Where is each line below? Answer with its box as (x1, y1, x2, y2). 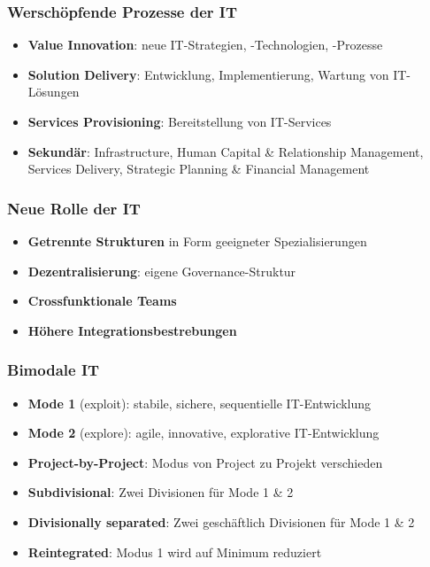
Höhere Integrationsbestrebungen (27, 321, 237, 339)
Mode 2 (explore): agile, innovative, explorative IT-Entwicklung (27, 423, 380, 442)
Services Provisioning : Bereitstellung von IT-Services (27, 113, 332, 130)
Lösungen (27, 82, 80, 101)
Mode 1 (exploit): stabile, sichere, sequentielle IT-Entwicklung (27, 393, 372, 412)
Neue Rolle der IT (7, 197, 141, 219)
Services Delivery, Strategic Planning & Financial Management (27, 159, 370, 178)
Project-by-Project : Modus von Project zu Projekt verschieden (27, 453, 383, 471)
